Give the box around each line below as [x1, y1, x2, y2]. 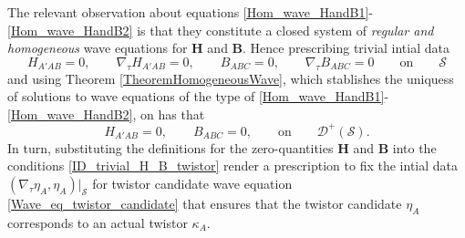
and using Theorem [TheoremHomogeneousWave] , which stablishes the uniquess [7, 68, 454, 88]
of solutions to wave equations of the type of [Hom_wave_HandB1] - [7, 87, 389, 106]
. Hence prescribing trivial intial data [243, 38, 449, 57]
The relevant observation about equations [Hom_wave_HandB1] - [7, 3, 373, 21]
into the [392, 138, 437, 157]
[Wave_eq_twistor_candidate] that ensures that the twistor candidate [7, 194, 402, 213]
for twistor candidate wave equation [92, 174, 293, 193]
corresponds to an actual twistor [7, 212, 188, 232]
